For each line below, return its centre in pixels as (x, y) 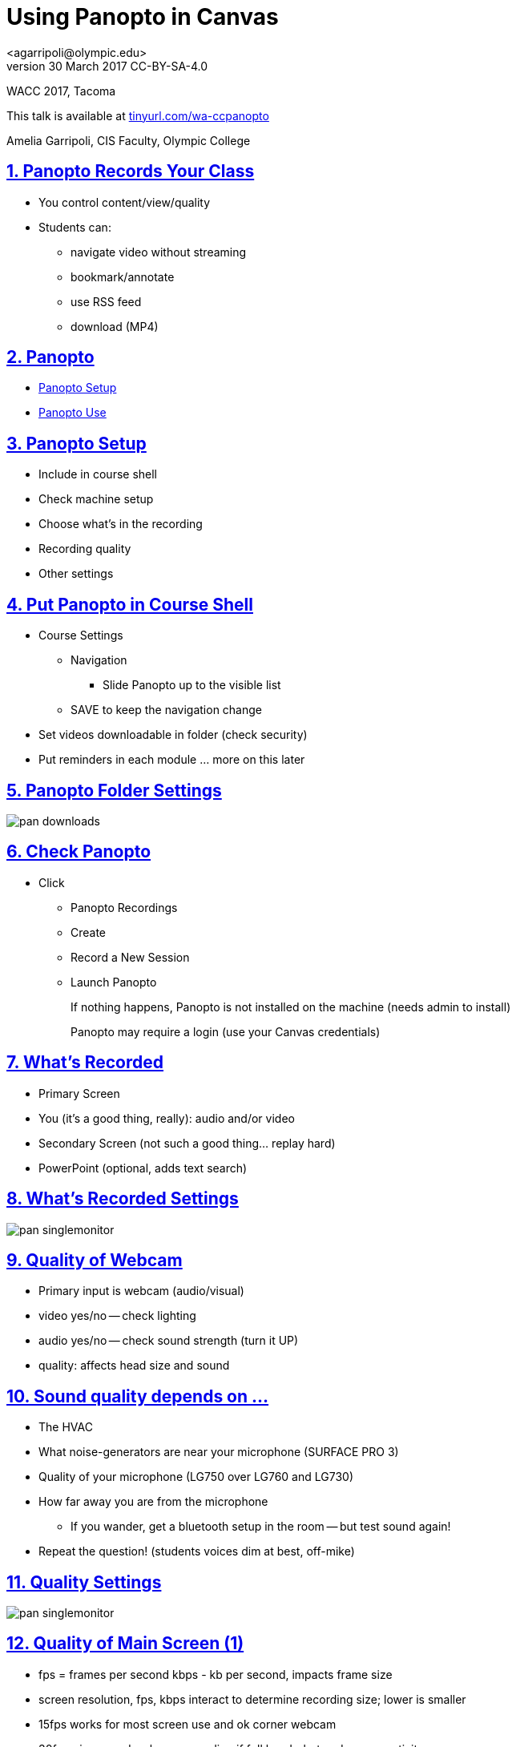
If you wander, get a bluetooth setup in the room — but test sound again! (261, 1527)
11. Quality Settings (84, 1582)
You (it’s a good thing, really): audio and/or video (167, 1118)
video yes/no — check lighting (117, 1316)
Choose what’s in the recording (121, 524)
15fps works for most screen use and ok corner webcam (187, 1724)
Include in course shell (98, 474)
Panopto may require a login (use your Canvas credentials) (226, 1031)
